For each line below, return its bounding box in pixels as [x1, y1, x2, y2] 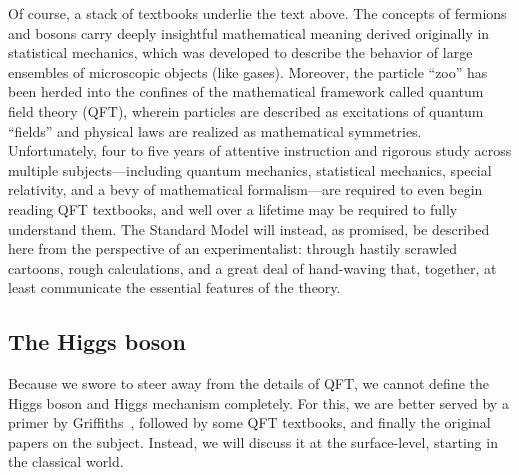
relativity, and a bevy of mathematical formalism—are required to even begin [8, 179, 483, 200]
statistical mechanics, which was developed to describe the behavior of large [8, 42, 473, 63]
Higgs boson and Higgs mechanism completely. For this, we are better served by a [8, 392, 509, 413]
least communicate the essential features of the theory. [8, 277, 341, 298]
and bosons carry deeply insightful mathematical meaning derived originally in [8, 22, 490, 43]
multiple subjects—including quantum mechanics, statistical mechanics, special [8, 159, 492, 180]
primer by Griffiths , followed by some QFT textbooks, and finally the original [8, 412, 491, 433]
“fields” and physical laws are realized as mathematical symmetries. [8, 120, 422, 141]
